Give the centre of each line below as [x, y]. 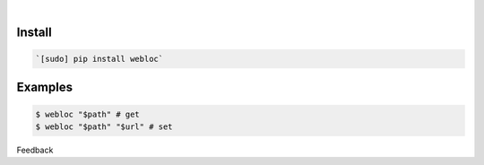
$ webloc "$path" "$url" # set [104, 126]
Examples [45, 87]
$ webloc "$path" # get [88, 114]
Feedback [35, 150]
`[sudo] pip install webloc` [99, 59]
